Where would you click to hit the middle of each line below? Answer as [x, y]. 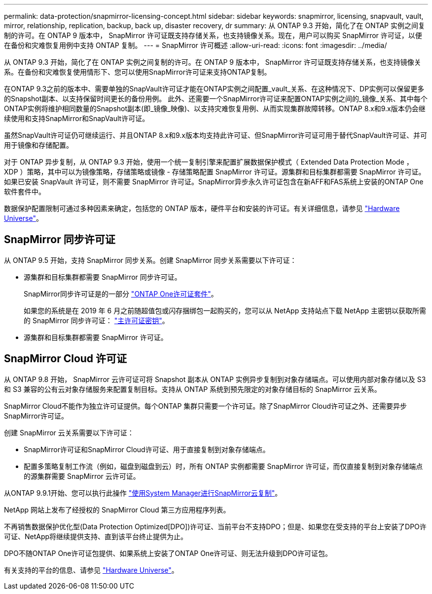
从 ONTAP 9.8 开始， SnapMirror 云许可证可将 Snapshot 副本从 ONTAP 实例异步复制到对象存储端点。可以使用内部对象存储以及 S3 [215, 379]
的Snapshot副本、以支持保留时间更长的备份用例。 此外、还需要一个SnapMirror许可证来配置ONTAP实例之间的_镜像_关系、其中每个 [216, 99]
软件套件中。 [25, 191]
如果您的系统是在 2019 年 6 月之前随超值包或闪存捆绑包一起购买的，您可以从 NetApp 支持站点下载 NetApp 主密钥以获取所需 [225, 310]
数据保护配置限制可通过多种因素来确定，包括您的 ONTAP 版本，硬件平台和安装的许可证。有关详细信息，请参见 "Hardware [202, 208]
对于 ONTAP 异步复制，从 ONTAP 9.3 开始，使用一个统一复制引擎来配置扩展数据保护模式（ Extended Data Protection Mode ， [209, 162]
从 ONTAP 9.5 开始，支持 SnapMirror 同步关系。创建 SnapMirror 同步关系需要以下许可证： [150, 260]
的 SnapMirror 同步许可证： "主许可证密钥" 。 [96, 320]
